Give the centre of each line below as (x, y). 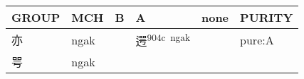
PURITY (267, 17)
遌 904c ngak (163, 40)
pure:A (257, 39)
